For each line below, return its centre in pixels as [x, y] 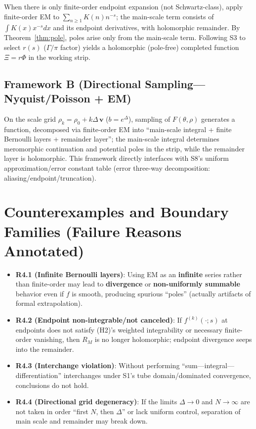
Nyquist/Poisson [47, 98]
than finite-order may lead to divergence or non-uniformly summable [128, 284]
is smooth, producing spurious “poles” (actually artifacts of [161, 293]
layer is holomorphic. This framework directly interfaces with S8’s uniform [116, 158]
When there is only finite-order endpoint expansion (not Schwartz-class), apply [124, 6]
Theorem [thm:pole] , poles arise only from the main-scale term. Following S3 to [125, 37]
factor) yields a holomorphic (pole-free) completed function [149, 47]
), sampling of [149, 119]
